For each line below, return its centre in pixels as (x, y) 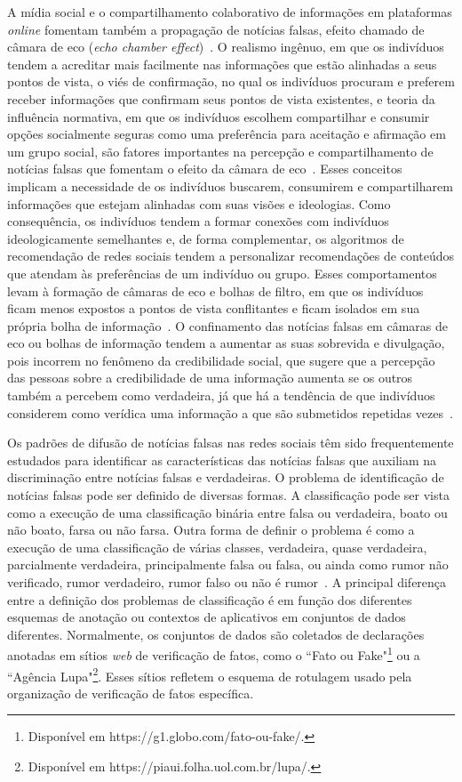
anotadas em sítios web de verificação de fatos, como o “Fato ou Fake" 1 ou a (214, 654)
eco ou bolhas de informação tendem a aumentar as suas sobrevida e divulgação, (226, 343)
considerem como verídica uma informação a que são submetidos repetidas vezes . (230, 412)
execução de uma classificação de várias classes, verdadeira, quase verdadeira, (217, 547)
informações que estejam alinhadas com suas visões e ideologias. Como (199, 203)
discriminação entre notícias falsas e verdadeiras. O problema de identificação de (226, 477)
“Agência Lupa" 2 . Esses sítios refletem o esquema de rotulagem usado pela (210, 674)
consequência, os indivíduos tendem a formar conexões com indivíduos (198, 221)
